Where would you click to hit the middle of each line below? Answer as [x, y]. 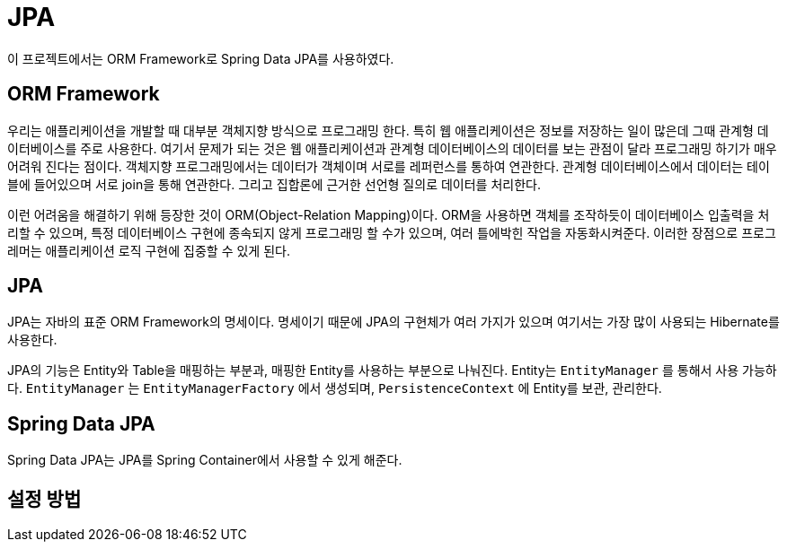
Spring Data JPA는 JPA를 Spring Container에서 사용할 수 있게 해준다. [205, 460]
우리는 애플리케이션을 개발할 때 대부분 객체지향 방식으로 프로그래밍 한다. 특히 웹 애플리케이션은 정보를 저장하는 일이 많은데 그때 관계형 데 [388, 130]
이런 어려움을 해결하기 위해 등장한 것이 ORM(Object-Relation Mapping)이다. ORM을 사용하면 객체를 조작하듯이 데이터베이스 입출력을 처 [389, 214]
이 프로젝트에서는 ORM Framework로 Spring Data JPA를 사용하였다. [201, 58]
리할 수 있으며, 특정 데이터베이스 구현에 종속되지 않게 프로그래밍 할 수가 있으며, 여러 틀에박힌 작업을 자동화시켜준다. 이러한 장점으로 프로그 [392, 232]
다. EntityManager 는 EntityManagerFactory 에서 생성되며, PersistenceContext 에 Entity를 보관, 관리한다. [335, 388]
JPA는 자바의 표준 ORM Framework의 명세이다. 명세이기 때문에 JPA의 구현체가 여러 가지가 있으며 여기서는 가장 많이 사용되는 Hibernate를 [393, 322]
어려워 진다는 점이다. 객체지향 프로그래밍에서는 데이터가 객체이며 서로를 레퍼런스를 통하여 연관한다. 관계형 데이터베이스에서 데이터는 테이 [389, 166]
